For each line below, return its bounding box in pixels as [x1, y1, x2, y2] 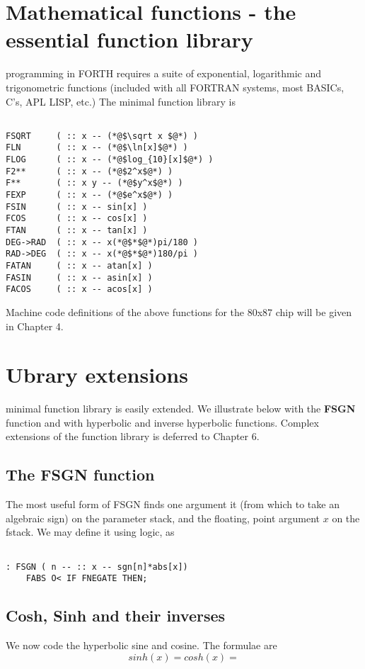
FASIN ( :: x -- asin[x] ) [6, 272, 153, 283]
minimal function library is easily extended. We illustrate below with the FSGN [6, 401, 356, 416]
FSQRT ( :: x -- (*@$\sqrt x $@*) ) [6, 130, 199, 141]
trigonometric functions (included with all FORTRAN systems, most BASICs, [6, 79, 344, 94]
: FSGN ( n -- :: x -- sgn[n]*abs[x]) [6, 561, 188, 572]
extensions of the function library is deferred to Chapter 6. [6, 429, 260, 444]
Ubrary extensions [6, 360, 188, 389]
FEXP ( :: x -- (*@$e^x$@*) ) [6, 190, 173, 201]
